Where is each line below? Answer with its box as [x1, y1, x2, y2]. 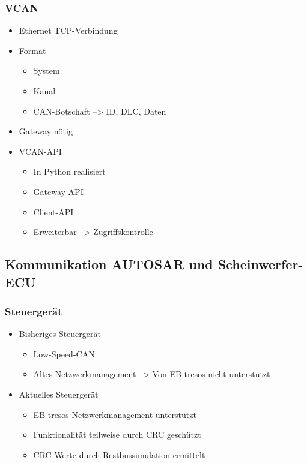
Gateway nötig [19, 125, 73, 137]
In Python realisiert [33, 165, 106, 178]
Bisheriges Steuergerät [19, 327, 101, 340]
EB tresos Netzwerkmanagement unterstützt [33, 408, 196, 420]
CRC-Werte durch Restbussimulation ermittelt [33, 448, 205, 461]
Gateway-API [33, 185, 84, 197]
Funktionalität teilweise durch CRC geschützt [33, 428, 201, 441]
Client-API [33, 205, 74, 218]
